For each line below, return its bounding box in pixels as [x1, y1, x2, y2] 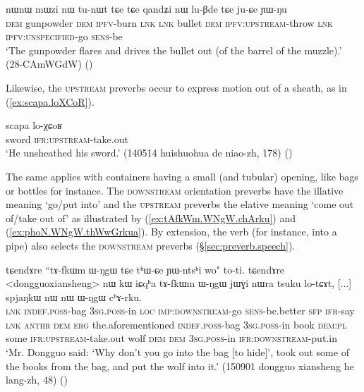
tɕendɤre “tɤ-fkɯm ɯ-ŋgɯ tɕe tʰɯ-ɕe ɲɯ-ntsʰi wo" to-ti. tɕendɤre [6, 262, 285, 276]
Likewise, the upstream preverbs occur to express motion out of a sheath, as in [6, 80, 347, 94]
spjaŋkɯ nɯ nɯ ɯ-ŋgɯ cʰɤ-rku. [6, 289, 142, 304]
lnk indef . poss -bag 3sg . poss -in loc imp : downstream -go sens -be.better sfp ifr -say [6, 303, 355, 318]
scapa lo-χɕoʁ [6, 118, 62, 133]
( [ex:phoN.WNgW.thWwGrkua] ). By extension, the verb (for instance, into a [6, 224, 337, 239]
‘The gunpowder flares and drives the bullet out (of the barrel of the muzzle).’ [6, 42, 342, 57]
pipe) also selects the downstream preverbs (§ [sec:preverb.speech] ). [6, 238, 296, 252]
